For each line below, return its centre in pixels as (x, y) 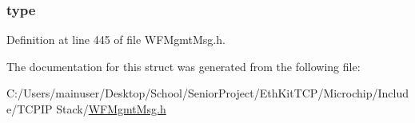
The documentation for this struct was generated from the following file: (184, 66)
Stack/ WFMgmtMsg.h (111, 109)
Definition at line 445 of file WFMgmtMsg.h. (116, 40)
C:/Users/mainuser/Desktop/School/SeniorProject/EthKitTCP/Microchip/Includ (208, 93)
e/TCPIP (30, 109)
